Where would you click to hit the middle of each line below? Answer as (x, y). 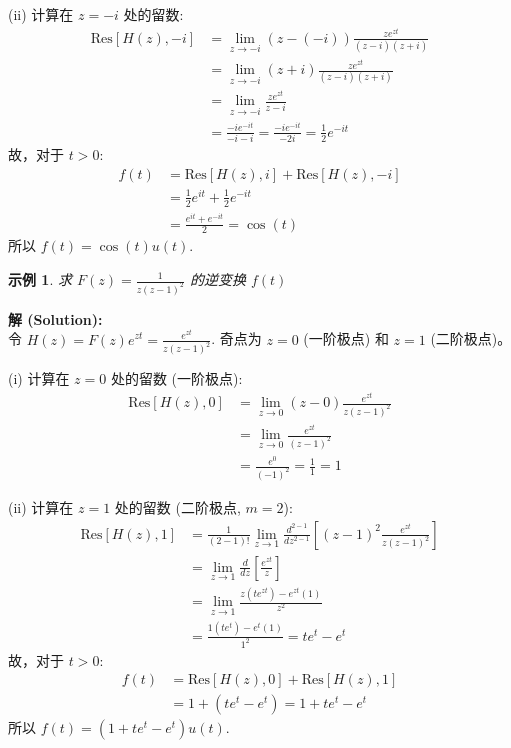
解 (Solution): (55, 318)
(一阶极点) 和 (346, 338)
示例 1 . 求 (40, 279)
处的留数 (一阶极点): (176, 378)
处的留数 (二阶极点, (177, 506)
